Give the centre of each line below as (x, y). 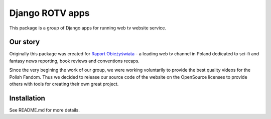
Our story (25, 42)
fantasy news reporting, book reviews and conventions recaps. (75, 61)
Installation (27, 98)
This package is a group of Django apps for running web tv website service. (88, 28)
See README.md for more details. (44, 110)
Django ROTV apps (49, 13)
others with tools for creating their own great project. (64, 84)
